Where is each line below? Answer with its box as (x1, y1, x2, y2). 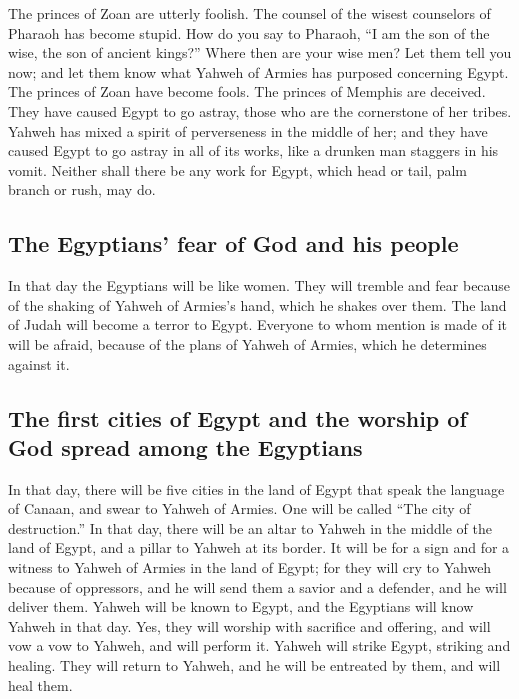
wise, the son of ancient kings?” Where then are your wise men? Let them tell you (8, 42, 512, 63)
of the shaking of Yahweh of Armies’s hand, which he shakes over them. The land (8, 294, 507, 315)
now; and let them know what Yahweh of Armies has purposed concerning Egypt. (8, 61, 509, 82)
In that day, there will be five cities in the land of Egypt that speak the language (8, 478, 505, 499)
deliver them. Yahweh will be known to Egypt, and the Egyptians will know (8, 596, 474, 617)
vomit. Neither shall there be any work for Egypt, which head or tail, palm (8, 159, 467, 180)
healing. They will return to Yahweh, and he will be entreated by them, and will (8, 655, 501, 676)
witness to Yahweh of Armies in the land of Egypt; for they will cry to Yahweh (8, 557, 492, 578)
